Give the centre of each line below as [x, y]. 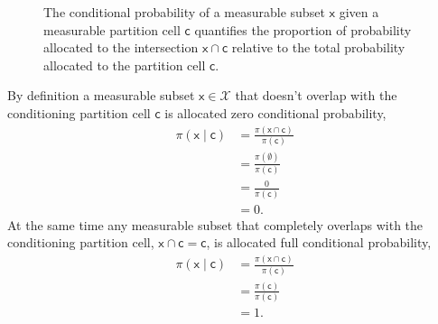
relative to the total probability [318, 47]
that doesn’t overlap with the [316, 95]
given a [359, 12]
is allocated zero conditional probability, [275, 112]
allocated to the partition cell [125, 65]
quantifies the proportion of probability [303, 29]
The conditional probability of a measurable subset [184, 12]
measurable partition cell [112, 29]
